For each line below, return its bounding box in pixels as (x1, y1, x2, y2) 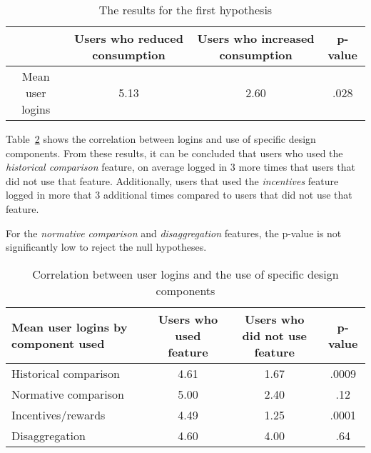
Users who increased (197, 30, 315, 46)
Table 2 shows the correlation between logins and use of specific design (6, 131, 316, 146)
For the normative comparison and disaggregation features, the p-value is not (6, 225, 342, 240)
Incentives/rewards (11, 406, 106, 423)
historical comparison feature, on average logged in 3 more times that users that (6, 159, 356, 174)
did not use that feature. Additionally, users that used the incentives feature (6, 173, 339, 188)
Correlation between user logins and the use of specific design (32, 265, 339, 282)
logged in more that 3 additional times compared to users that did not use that (6, 187, 352, 202)
